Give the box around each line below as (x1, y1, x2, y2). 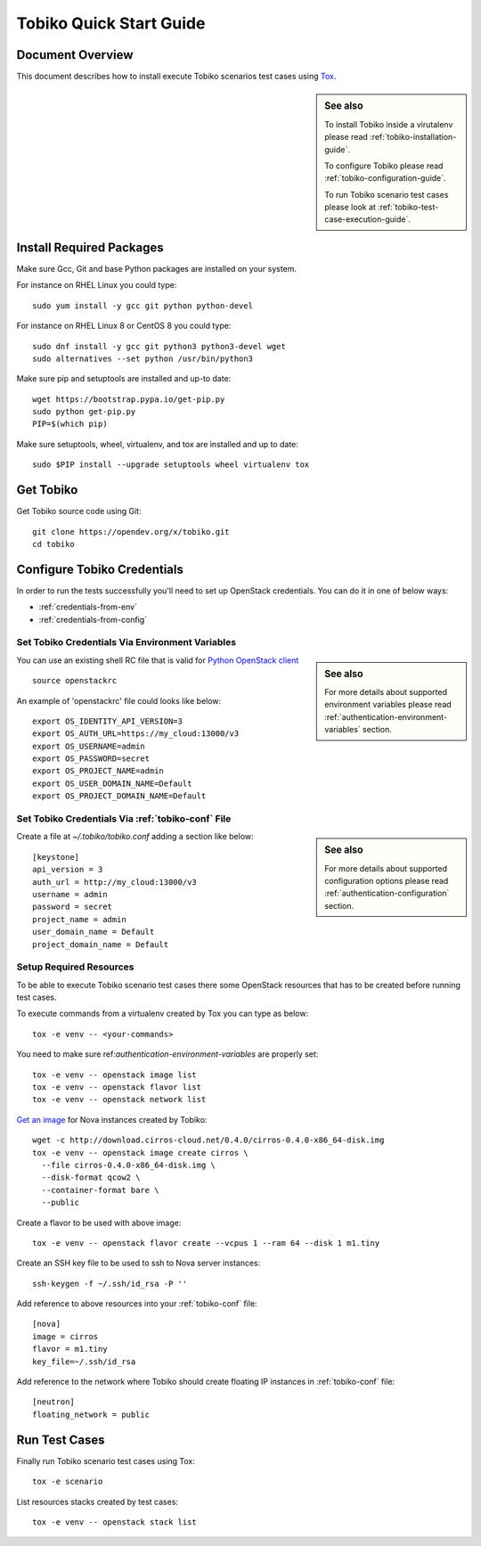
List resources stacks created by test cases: (16, 1496, 178, 1507)
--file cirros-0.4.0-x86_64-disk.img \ (41, 1159, 216, 1170)
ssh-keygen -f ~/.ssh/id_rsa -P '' (32, 1279, 188, 1288)
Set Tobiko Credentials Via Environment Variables (16, 636, 236, 649)
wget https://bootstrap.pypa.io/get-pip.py (32, 394, 225, 405)
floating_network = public (32, 1409, 151, 1419)
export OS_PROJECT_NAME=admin (32, 766, 165, 776)
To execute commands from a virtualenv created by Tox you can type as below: (16, 1008, 309, 1019)
